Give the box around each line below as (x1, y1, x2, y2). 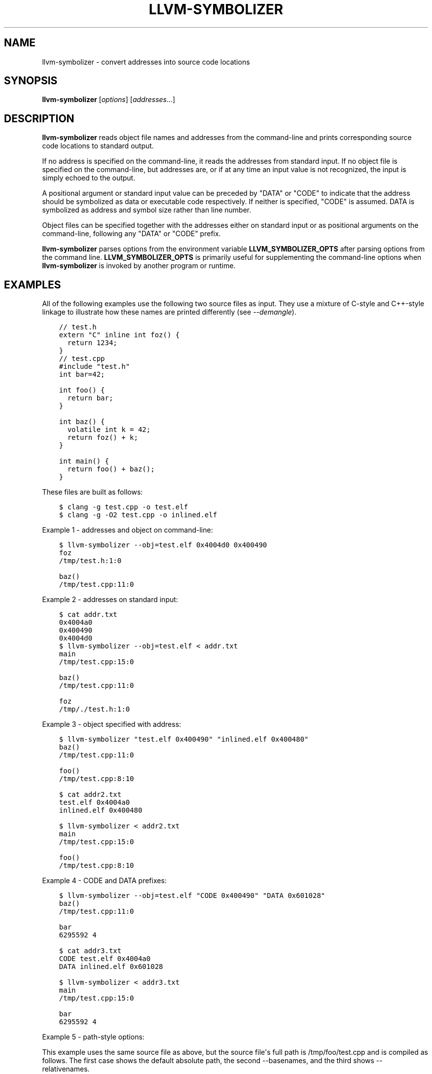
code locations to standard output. (42, 142, 154, 150)
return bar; (67, 394, 113, 402)
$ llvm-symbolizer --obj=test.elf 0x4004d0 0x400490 (59, 541, 267, 549)
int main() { (59, 457, 109, 465)
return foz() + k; (67, 433, 138, 442)
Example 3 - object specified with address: (42, 720, 181, 729)
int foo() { (59, 386, 105, 394)
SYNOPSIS (4, 74, 58, 87)
